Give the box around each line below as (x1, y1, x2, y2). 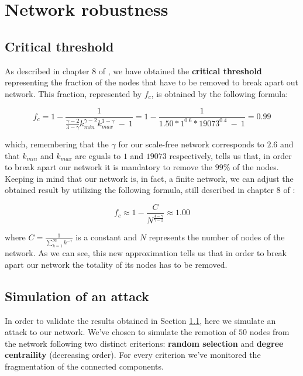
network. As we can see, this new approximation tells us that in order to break (5, 247, 287, 259)
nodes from (249, 326, 290, 338)
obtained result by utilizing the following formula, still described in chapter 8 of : (5, 184, 295, 196)
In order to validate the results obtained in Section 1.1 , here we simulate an (5, 314, 276, 326)
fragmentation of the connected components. (5, 360, 164, 372)
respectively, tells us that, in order (169, 149, 292, 161)
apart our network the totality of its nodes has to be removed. (5, 258, 228, 270)
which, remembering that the (5, 137, 109, 150)
